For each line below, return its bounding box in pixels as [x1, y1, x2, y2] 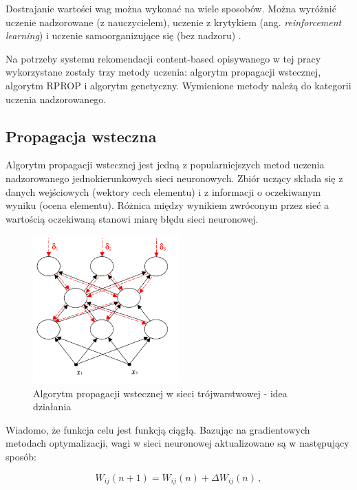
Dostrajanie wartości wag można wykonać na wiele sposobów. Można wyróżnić [6, 1, 336, 15]
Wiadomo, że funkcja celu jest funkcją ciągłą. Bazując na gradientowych [6, 422, 310, 436]
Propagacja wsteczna [6, 125, 157, 146]
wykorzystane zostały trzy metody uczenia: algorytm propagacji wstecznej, [6, 65, 321, 79]
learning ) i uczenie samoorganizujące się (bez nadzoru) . [6, 28, 241, 43]
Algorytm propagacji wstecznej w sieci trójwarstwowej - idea [33, 386, 288, 400]
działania [33, 399, 72, 414]
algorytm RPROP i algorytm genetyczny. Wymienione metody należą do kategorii [6, 78, 351, 92]
